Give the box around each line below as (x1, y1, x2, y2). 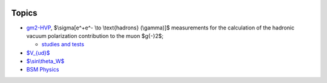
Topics (11, 8, 38, 18)
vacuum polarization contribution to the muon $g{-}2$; (26, 32, 163, 39)
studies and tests (41, 41, 85, 48)
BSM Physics (26, 66, 59, 73)
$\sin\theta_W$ (26, 58, 65, 65)
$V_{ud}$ (26, 49, 50, 57)
